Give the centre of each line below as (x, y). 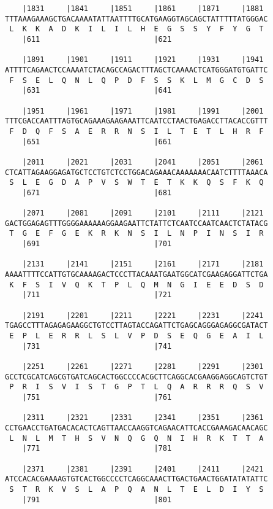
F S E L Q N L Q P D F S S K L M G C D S (136, 80)
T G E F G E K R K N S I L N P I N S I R (136, 234)
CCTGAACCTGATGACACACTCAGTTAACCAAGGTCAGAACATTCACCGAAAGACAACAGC (136, 428)
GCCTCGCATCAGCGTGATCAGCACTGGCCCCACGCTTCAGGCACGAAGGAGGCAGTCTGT (136, 377)
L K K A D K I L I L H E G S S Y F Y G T (136, 29)
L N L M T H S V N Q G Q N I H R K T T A (136, 438)
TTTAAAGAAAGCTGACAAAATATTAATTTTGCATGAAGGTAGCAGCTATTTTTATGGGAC (136, 19)
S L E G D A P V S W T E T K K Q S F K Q (136, 183)
